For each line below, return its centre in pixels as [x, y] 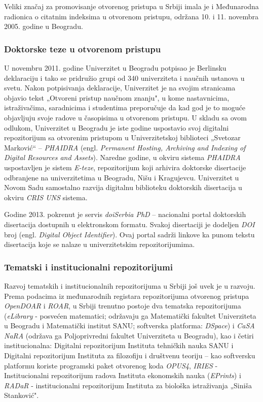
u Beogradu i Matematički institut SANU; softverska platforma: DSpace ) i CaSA [129, 326]
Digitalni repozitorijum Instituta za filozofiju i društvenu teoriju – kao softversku [130, 355]
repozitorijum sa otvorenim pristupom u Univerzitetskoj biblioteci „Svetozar [122, 137]
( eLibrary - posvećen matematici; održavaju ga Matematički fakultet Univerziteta [130, 315]
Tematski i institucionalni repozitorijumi [88, 267]
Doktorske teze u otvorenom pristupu [83, 49]
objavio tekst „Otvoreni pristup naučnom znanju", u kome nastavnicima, [117, 97]
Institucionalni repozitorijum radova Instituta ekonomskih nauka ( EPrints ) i [123, 375]
